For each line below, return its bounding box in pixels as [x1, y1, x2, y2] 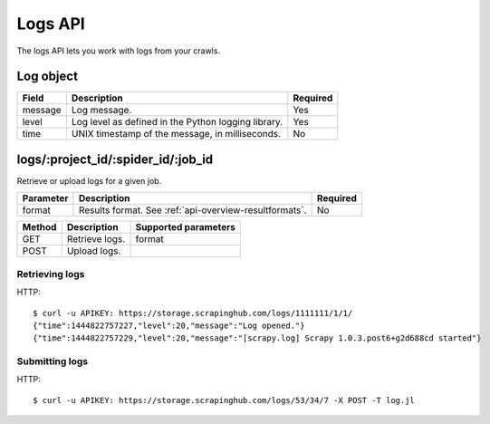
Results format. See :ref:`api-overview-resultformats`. [78, 204, 307, 217]
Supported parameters [135, 221, 235, 234]
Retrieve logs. [66, 233, 126, 246]
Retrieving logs [16, 267, 85, 280]
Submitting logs [16, 355, 89, 368]
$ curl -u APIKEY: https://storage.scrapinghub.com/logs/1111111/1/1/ [33, 308, 353, 318]
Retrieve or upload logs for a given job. [16, 175, 162, 186]
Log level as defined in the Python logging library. [71, 116, 283, 129]
